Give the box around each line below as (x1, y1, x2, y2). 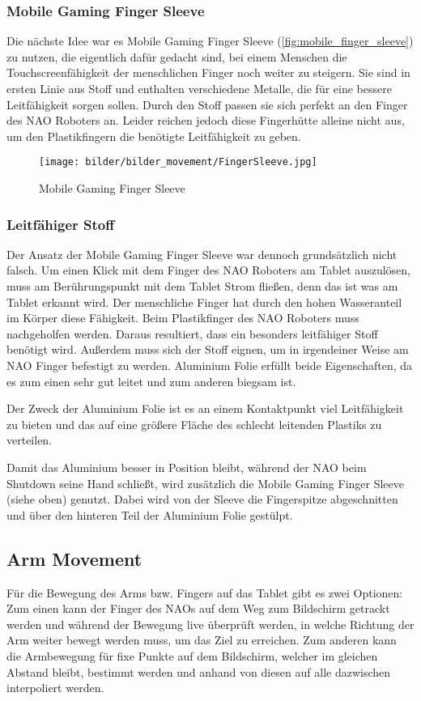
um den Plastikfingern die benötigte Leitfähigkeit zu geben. (6, 127, 301, 144)
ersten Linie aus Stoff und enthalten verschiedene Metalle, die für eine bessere (6, 80, 392, 96)
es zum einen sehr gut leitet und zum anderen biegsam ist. (6, 372, 296, 389)
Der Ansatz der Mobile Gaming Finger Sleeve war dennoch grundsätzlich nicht (6, 245, 398, 262)
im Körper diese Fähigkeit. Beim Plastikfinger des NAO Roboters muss (6, 309, 359, 326)
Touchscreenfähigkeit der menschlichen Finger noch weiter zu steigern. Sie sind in (6, 64, 410, 81)
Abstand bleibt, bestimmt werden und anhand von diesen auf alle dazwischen (6, 663, 391, 680)
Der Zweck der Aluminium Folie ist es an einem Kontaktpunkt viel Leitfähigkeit (6, 400, 404, 417)
